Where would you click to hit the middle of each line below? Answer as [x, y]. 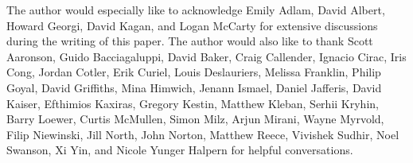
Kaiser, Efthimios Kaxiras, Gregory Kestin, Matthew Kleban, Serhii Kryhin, [193, 103]
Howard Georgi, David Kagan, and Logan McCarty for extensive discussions [192, 25]
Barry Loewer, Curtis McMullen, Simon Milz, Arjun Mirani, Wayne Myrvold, [195, 119]
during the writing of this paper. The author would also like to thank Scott [190, 41]
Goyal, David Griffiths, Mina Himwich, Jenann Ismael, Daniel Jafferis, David [194, 87]
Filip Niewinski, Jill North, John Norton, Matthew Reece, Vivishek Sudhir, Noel [203, 134]
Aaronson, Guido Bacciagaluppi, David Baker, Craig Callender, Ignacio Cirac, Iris [206, 56]
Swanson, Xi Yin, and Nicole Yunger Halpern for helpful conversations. [180, 150]
